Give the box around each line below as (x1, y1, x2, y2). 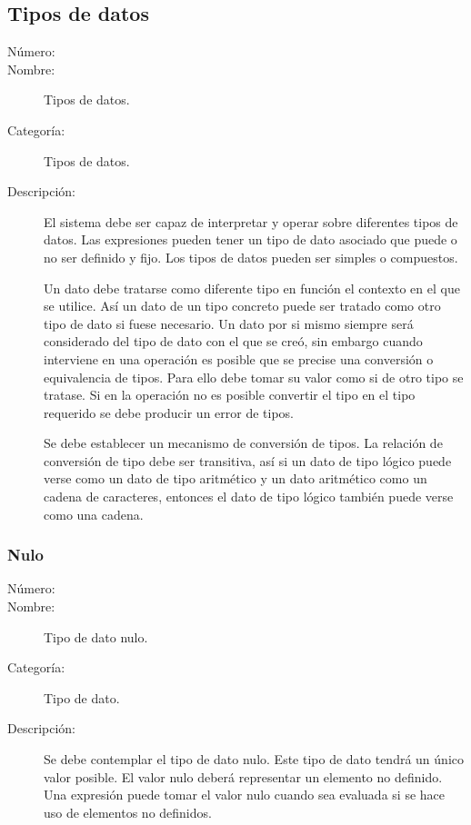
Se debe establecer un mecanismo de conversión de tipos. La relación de (44, 433, 443, 452)
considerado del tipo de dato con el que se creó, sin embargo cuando (44, 332, 423, 351)
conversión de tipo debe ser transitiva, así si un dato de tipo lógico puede (44, 451, 452, 470)
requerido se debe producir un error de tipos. (44, 403, 295, 422)
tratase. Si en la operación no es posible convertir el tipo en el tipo (44, 385, 416, 404)
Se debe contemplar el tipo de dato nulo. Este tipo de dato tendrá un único (44, 750, 464, 769)
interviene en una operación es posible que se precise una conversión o (44, 349, 434, 368)
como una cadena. (44, 504, 144, 523)
